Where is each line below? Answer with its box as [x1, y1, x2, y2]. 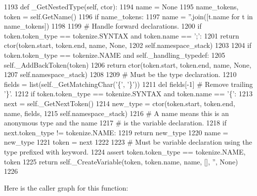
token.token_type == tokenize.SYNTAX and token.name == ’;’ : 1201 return [4, 30, 239, 40]
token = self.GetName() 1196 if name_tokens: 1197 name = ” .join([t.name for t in [4, 11, 253, 21]
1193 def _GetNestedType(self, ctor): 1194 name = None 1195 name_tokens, [4, 1, 239, 11]
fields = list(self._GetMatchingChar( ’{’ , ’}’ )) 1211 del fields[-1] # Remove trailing [4, 78, 253, 89]
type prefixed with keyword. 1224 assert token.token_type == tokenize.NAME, [4, 146, 246, 157]
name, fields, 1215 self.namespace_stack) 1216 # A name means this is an [4, 108, 229, 118]
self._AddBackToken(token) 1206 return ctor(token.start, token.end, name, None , [4, 59, 252, 70]
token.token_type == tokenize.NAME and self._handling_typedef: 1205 [4, 49, 225, 60]
